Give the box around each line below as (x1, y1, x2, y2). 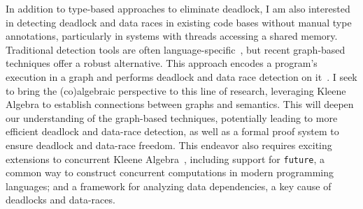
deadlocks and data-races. (6, 192, 115, 207)
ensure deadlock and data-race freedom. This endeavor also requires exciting (6, 137, 332, 152)
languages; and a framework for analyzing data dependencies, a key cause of (6, 178, 332, 193)
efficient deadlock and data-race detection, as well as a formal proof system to (6, 124, 339, 139)
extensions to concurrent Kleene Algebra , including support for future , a (6, 151, 325, 166)
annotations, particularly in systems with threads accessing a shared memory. (6, 29, 338, 43)
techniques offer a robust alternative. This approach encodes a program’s (6, 56, 318, 70)
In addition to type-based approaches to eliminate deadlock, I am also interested (6, 1, 350, 15)
